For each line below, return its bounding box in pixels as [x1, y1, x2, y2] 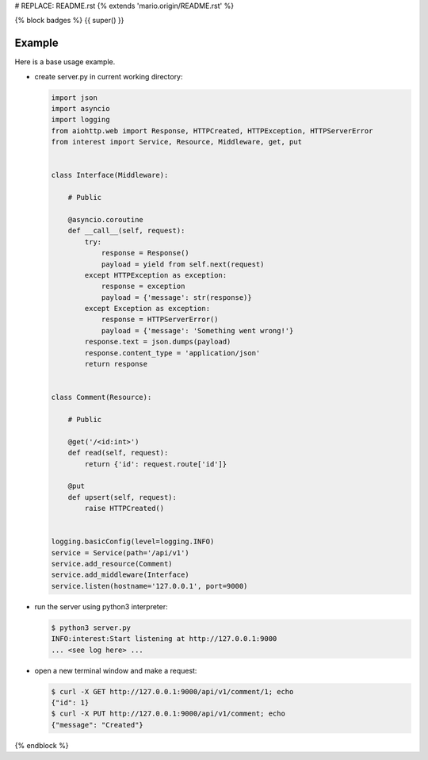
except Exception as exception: [84, 304, 210, 313]
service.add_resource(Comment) [51, 559, 174, 569]
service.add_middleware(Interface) [51, 570, 189, 579]
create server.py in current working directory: [34, 71, 183, 81]
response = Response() [101, 248, 189, 258]
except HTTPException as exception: [84, 271, 227, 279]
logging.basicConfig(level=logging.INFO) [51, 537, 215, 547]
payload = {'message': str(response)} [101, 293, 253, 301]
